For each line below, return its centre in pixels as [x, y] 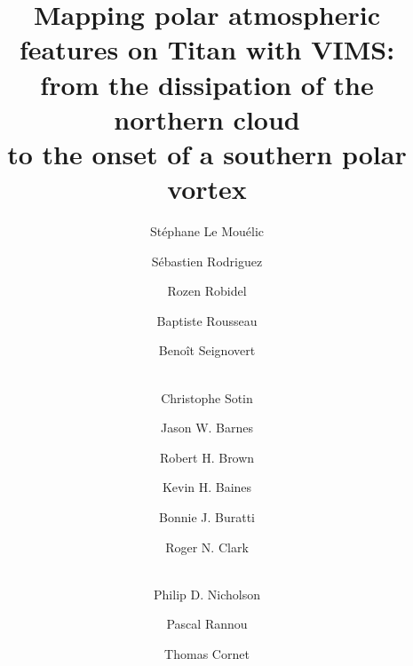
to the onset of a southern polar [207, 153]
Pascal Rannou [207, 624]
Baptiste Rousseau [207, 320]
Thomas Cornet [207, 653]
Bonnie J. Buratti [207, 517]
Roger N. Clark [207, 547]
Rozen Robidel [207, 291]
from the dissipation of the [207, 84]
